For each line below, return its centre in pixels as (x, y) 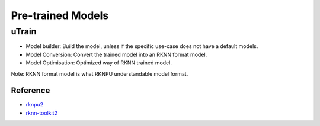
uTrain (24, 31)
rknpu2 (35, 105)
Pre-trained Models (60, 15)
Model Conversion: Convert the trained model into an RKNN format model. (116, 54)
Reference (31, 91)
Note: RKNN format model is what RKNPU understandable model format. (100, 73)
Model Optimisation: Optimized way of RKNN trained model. (99, 63)
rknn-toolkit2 (41, 113)
